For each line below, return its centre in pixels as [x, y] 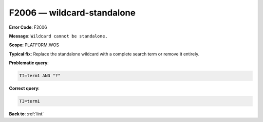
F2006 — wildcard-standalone [72, 13]
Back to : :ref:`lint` [26, 114]
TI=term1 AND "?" [40, 76]
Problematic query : [29, 63]
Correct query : [24, 88]
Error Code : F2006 [28, 27]
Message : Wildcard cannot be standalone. [58, 36]
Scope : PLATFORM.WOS [34, 45]
